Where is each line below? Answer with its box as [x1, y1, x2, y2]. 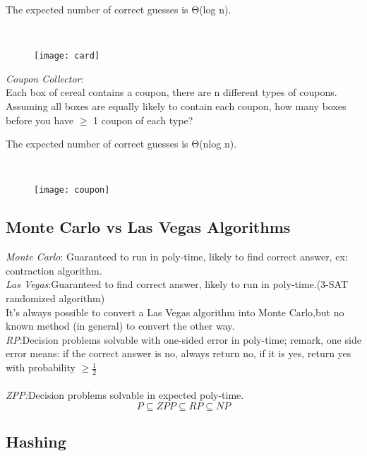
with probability [6, 360, 76, 375]
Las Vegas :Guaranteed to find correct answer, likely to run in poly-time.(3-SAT [6, 277, 349, 292]
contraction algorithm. [6, 263, 102, 277]
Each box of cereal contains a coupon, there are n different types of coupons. [6, 85, 337, 100]
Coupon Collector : [6, 71, 84, 85]
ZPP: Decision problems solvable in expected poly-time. [6, 388, 244, 402]
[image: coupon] [34, 185, 110, 196]
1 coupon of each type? [93, 112, 193, 127]
